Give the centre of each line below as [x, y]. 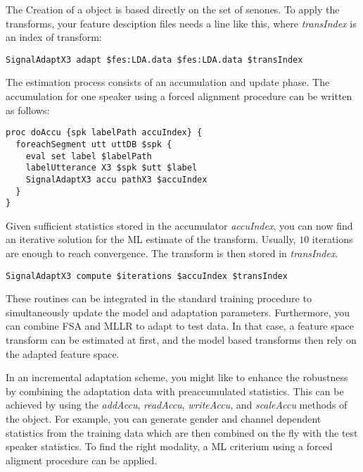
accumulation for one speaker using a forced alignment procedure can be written [179, 96]
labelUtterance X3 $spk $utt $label [112, 168]
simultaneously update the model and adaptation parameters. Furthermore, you [178, 312]
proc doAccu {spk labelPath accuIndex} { [104, 133]
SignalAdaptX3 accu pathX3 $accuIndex [116, 179]
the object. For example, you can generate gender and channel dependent [164, 418]
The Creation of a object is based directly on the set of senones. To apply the [173, 9]
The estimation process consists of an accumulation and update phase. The [168, 82]
